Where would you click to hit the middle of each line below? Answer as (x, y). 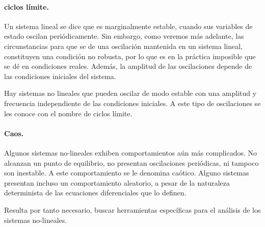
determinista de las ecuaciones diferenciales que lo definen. (95, 193)
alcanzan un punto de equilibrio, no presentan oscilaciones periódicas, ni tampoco (131, 162)
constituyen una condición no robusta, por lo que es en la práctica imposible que (130, 56)
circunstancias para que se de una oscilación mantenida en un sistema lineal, (123, 46)
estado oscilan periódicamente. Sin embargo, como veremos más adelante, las (124, 36)
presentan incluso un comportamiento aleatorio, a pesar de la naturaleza (117, 182)
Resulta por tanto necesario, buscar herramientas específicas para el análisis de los (132, 209)
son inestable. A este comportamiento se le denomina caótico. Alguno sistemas (127, 173)
